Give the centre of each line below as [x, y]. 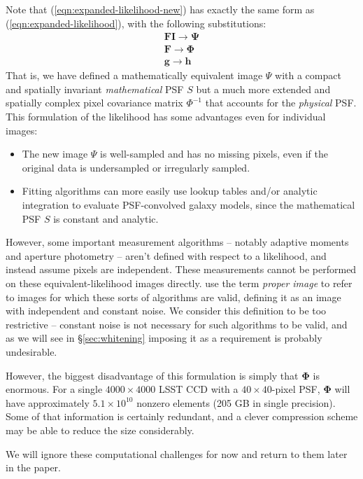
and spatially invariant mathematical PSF [95, 89]
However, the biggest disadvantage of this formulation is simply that [152, 375]
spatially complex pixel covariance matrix [94, 103]
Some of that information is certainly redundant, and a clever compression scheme [182, 416]
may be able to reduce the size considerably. [100, 430]
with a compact [308, 75]
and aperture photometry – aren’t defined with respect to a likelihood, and [166, 255]
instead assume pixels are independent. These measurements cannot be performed [181, 269]
